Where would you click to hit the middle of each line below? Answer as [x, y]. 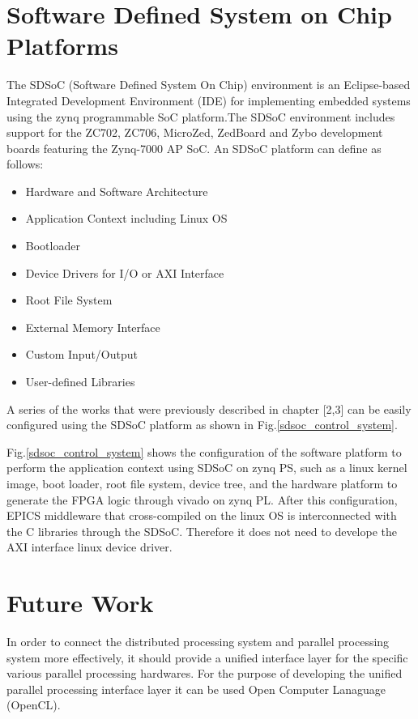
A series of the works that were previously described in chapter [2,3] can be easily [209, 408]
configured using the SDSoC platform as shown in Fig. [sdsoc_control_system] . [202, 425]
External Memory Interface [93, 327]
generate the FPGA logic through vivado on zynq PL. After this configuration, [202, 499]
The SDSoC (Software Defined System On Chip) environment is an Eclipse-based [209, 85]
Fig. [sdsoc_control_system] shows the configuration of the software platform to [204, 451]
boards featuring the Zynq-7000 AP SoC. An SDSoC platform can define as [194, 148]
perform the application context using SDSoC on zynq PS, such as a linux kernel [207, 468]
